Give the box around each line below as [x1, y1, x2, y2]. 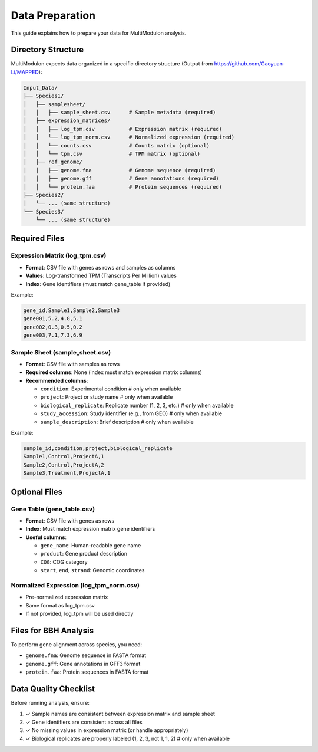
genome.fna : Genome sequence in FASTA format [25, 652, 147, 659]
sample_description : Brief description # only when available [40, 418, 194, 425]
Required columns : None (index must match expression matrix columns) [25, 369, 203, 376]
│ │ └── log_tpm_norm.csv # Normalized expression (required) [23, 134, 235, 141]
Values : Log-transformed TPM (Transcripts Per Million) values [25, 272, 177, 280]
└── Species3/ [23, 208, 64, 215]
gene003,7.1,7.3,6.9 [23, 332, 82, 339]
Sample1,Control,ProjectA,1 [23, 453, 104, 460]
